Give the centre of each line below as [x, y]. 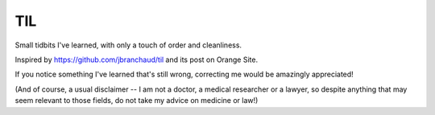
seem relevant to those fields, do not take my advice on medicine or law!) [137, 101]
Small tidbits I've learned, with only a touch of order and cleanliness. [128, 45]
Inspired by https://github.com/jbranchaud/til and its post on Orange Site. [136, 60]
